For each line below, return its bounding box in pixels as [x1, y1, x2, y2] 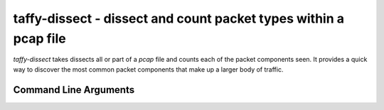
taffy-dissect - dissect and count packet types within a [13, 11, 345, 26]
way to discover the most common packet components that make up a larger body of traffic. [13, 65, 284, 74]
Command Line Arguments [13, 84, 135, 96]
